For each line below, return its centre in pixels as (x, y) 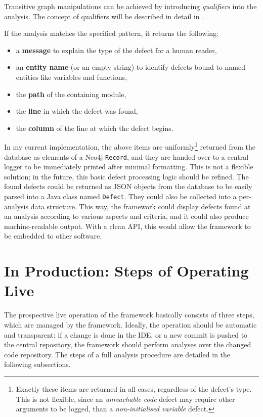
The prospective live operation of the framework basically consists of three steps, (129, 315)
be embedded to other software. (53, 236)
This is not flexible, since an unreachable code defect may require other (125, 399)
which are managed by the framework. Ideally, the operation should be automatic (130, 324)
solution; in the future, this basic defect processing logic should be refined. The (126, 176)
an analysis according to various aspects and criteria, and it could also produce (126, 216)
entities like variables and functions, (72, 77)
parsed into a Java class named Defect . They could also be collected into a (120, 196)
